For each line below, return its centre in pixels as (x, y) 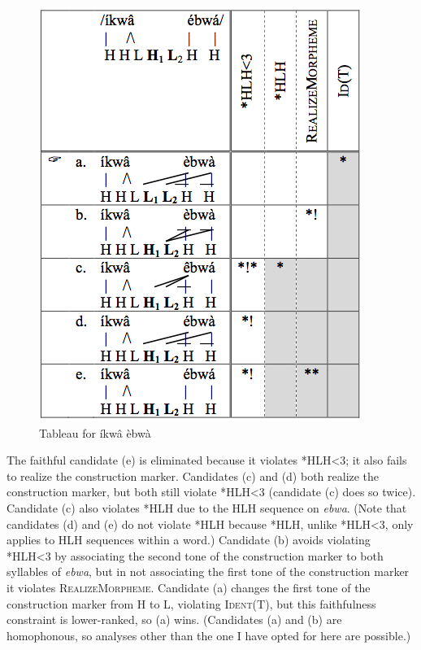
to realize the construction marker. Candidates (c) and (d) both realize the (193, 476)
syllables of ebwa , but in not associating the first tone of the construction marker (208, 571)
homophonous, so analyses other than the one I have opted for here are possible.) (209, 635)
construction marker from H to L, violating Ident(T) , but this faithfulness (191, 603)
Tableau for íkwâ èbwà (95, 432)
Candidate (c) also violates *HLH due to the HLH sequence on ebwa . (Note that (207, 507)
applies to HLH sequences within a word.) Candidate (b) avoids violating (189, 540)
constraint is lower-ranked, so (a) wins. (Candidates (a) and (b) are (174, 619)
